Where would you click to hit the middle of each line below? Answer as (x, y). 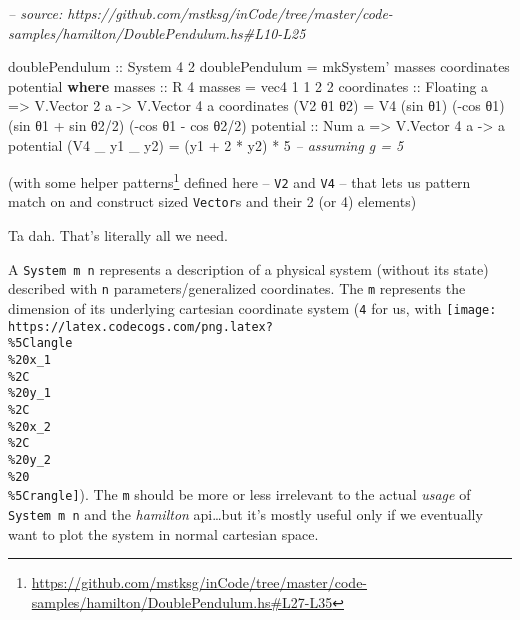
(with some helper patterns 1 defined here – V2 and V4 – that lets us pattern (239, 180)
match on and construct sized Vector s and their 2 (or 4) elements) (212, 201)
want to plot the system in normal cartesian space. (163, 533)
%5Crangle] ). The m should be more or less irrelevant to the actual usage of (239, 494)
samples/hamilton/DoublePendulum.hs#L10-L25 (157, 32)
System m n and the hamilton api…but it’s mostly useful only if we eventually (245, 513)
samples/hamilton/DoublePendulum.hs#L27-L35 (182, 601)
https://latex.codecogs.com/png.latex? (140, 326)
